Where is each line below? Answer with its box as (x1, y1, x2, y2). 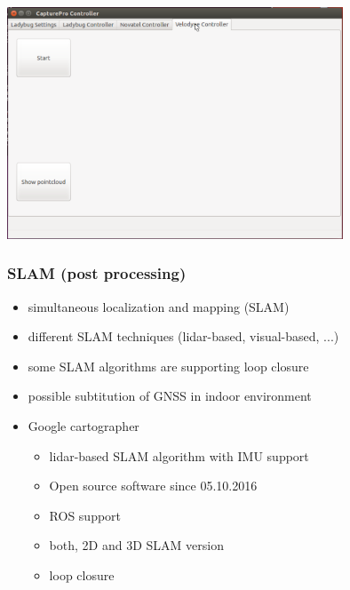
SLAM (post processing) (7, 262, 187, 284)
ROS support (49, 506, 122, 524)
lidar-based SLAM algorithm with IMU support (49, 446, 309, 465)
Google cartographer (28, 417, 139, 435)
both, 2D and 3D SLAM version (49, 536, 224, 554)
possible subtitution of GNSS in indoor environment (28, 387, 312, 405)
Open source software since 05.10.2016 (49, 476, 258, 495)
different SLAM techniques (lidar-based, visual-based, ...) (28, 327, 339, 346)
